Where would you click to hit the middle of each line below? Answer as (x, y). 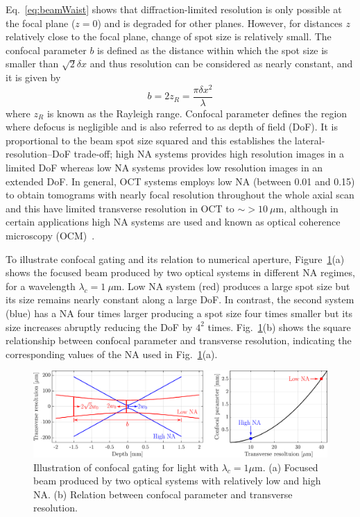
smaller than (32, 63)
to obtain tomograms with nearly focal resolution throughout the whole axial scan (180, 195)
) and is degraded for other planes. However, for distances (220, 23)
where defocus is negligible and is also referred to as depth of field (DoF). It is (172, 127)
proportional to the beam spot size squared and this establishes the (149, 140)
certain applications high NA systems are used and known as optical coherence (173, 222)
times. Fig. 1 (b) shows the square (279, 327)
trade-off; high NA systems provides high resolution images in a (209, 154)
